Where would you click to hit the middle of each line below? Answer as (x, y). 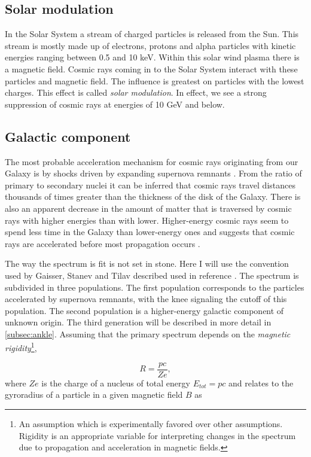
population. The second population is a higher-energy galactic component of (144, 310)
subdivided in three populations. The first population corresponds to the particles (155, 287)
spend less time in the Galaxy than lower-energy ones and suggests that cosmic (150, 232)
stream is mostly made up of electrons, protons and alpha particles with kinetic (150, 45)
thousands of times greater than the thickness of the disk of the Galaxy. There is (153, 196)
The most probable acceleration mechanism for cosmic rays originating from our (152, 161)
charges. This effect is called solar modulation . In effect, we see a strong (136, 92)
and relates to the (261, 383)
